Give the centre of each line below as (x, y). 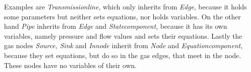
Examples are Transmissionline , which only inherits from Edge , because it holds (125, 6)
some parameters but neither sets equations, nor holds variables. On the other (123, 16)
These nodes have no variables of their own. (70, 65)
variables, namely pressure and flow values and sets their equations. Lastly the (123, 36)
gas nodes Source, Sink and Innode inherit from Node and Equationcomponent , (123, 45)
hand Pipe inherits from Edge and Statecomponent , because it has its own (116, 26)
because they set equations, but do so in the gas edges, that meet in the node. (123, 55)
